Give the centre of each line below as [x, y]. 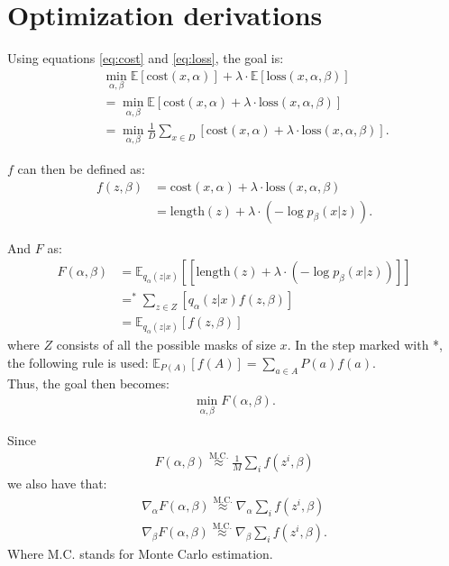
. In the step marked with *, [365, 345]
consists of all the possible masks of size [166, 345]
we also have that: [57, 484]
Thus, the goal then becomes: [88, 383]
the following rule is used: [78, 362]
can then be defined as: [81, 168]
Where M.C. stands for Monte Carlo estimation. [140, 554]
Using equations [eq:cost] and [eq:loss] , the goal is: [146, 58]
